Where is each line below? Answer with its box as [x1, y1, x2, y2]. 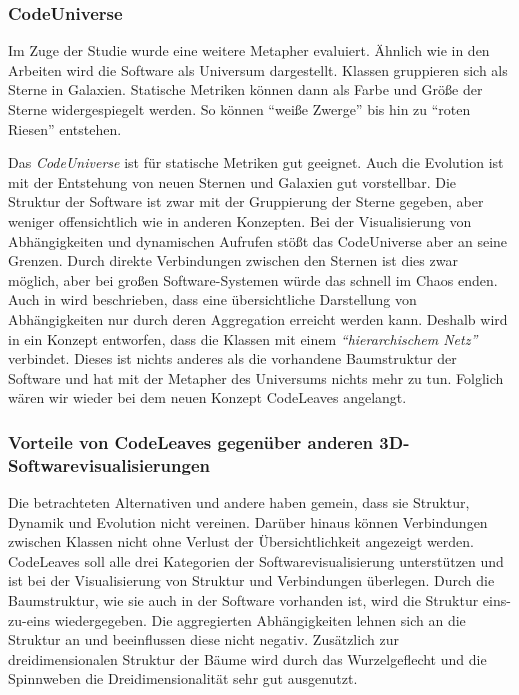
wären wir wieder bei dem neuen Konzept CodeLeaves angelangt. [8, 387, 407, 408]
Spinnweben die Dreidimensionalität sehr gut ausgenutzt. [8, 668, 358, 689]
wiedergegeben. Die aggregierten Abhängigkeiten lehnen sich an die [54, 609, 466, 630]
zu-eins [8, 609, 51, 630]
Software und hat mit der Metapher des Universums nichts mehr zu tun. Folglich [8, 367, 504, 388]
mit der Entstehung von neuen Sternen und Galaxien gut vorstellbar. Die [8, 171, 457, 192]
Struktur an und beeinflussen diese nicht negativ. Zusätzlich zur [8, 629, 399, 650]
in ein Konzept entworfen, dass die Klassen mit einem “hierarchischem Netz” [8, 328, 478, 349]
